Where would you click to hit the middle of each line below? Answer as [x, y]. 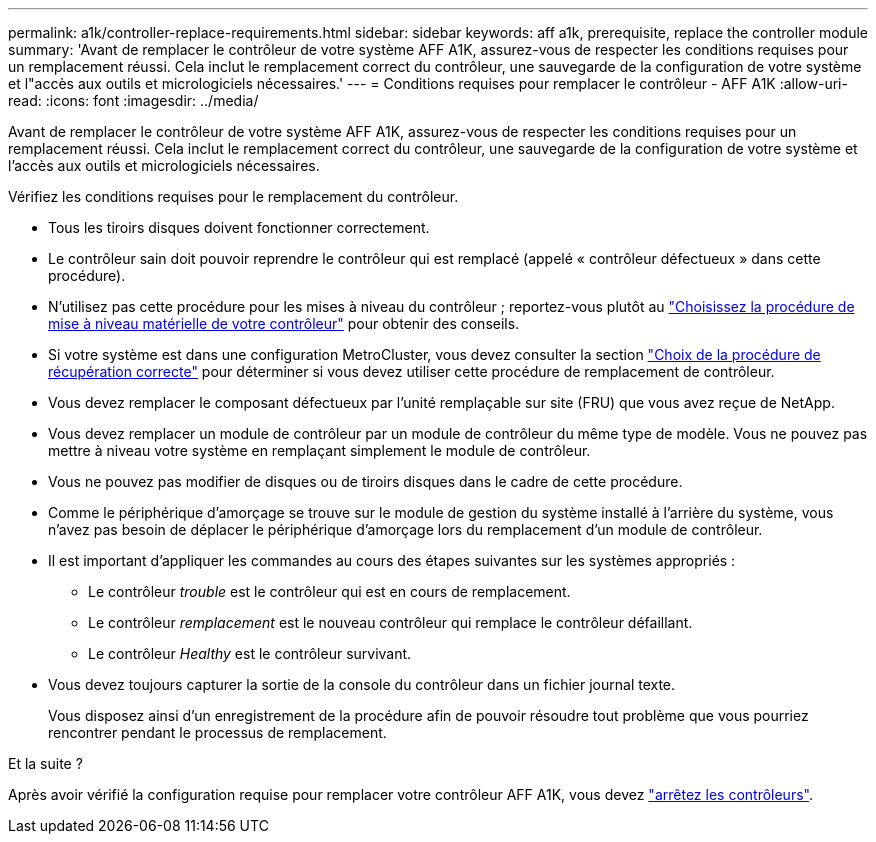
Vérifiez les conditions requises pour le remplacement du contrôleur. [233, 196]
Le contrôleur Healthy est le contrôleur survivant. [250, 653]
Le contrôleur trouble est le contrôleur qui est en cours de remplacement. [329, 591]
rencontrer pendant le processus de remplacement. [217, 732]
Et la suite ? [45, 763]
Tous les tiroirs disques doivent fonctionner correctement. [239, 227]
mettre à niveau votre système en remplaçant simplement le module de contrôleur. [319, 450]
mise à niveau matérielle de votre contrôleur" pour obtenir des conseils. [284, 323]
